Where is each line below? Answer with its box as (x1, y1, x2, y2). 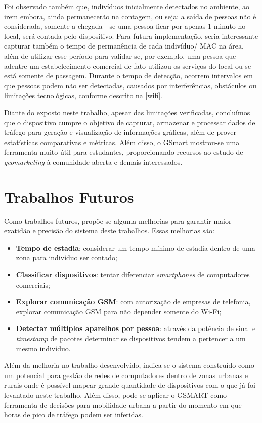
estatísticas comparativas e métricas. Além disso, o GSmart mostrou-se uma (4, 136, 240, 147)
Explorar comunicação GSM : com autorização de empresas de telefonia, (16, 296, 251, 307)
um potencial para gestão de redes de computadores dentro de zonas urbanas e (4, 369, 248, 380)
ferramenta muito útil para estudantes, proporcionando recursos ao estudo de (4, 147, 243, 157)
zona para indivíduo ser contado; (16, 252, 117, 263)
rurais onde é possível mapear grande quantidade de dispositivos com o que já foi (4, 380, 255, 390)
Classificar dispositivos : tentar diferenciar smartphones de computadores (16, 269, 250, 279)
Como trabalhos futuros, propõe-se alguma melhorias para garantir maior (4, 215, 232, 226)
